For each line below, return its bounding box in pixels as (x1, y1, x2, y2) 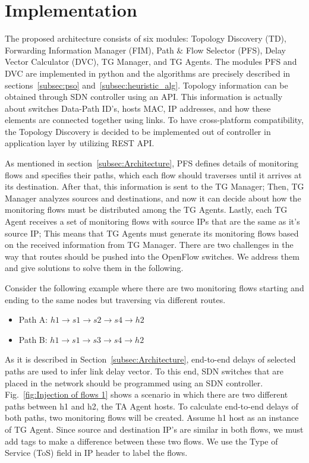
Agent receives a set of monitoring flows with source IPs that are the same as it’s (5, 215, 300, 228)
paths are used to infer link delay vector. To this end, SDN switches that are (5, 364, 283, 377)
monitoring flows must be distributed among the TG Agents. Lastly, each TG (5, 203, 288, 216)
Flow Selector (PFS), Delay (185, 43, 286, 56)
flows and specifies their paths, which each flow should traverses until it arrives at (5, 168, 302, 181)
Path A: (18, 313, 48, 326)
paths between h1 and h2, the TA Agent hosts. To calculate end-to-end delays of (5, 399, 298, 412)
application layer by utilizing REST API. (5, 137, 154, 149)
